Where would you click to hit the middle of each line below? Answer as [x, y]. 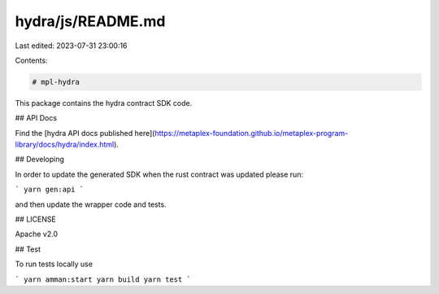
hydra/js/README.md [90, 21]
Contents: [31, 60]
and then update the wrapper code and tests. [91, 204]
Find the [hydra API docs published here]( [85, 133]
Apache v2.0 [37, 234]
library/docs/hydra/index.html [65, 145]
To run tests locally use [54, 264]
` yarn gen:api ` [50, 190]
